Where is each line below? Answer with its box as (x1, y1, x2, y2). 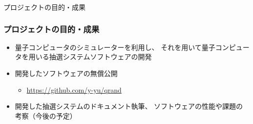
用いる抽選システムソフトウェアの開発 (28, 51, 152, 62)
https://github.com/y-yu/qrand (26, 84, 122, 95)
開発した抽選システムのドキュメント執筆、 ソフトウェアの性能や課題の (15, 101, 243, 111)
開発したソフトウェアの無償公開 (15, 68, 118, 78)
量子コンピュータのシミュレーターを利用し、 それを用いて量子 (15, 42, 215, 52)
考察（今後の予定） (15, 110, 77, 121)
